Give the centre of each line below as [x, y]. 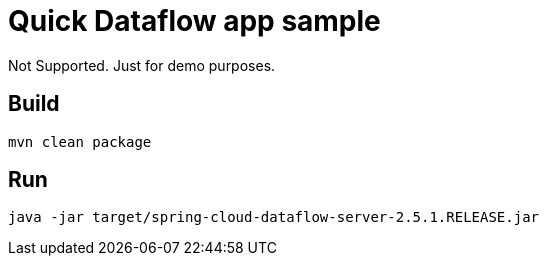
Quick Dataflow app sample [194, 21]
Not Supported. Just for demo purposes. [142, 65]
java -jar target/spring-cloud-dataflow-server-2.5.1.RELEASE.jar [274, 217]
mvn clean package [80, 141]
